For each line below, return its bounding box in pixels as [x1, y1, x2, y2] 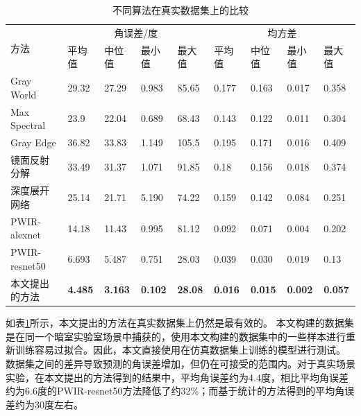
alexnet [10, 227, 41, 242]
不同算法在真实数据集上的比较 [112, 3, 249, 17]
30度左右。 [34, 397, 83, 411]
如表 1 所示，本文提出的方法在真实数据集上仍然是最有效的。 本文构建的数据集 [6, 315, 354, 330]
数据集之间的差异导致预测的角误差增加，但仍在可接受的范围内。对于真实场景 [6, 356, 355, 371]
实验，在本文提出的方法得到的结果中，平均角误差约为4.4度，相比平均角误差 [6, 370, 349, 384]
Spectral [10, 118, 46, 132]
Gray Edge [10, 135, 56, 149]
